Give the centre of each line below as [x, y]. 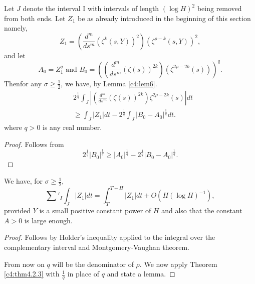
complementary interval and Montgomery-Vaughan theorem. [97, 247]
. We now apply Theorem [178, 264]
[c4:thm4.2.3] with [32, 274]
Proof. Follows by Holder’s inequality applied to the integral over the [110, 237]
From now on [24, 264]
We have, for [24, 181]
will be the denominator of [93, 264]
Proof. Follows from [34, 144]
